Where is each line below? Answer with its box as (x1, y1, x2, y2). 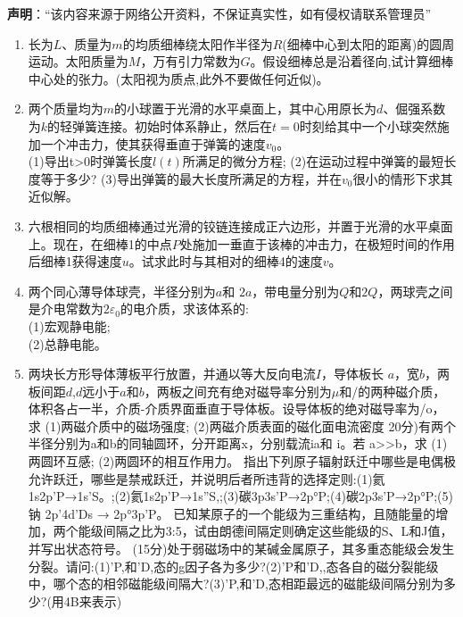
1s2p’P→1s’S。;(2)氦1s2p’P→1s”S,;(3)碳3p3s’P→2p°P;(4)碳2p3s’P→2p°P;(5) (28, 487, 453, 505)
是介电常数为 (28, 299, 103, 318)
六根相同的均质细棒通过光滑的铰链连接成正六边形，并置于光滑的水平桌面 (28, 216, 453, 235)
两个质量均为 (28, 99, 103, 118)
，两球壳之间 (377, 281, 453, 300)
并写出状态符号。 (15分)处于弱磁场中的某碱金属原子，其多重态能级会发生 (28, 539, 455, 558)
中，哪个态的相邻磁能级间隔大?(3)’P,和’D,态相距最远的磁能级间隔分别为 (28, 574, 443, 593)
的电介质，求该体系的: (120, 299, 249, 318)
